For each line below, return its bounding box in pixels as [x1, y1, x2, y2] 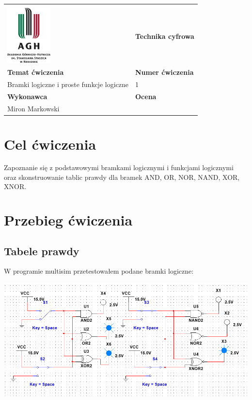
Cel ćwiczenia [4, 134, 96, 154]
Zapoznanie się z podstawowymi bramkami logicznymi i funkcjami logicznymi [4, 162, 234, 172]
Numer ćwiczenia [135, 67, 194, 77]
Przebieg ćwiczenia [4, 209, 133, 229]
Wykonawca [7, 91, 47, 101]
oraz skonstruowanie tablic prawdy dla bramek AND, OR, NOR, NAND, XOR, [4, 172, 240, 182]
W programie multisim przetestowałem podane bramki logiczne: [4, 266, 194, 276]
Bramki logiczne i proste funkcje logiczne [7, 79, 128, 89]
